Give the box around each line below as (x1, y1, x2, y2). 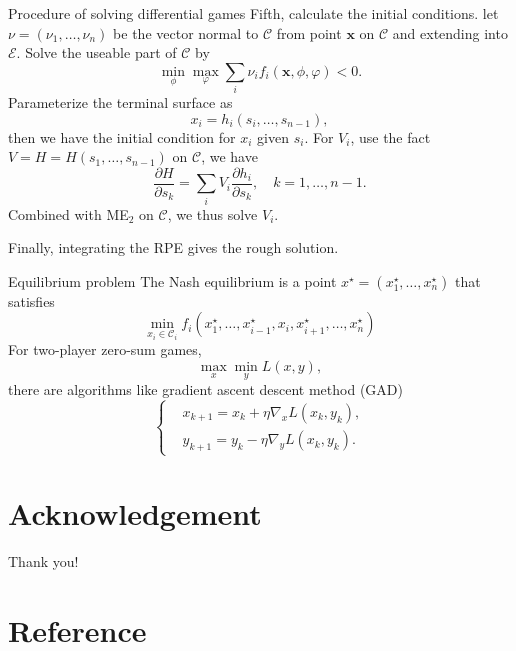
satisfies (8, 290, 55, 311)
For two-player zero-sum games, (8, 339, 202, 360)
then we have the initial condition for (8, 126, 236, 147)
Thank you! (8, 551, 79, 572)
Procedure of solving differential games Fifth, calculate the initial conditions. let (8, 3, 499, 23)
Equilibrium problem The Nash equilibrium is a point (8, 270, 337, 291)
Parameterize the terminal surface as (8, 92, 233, 113)
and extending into (392, 22, 508, 43)
